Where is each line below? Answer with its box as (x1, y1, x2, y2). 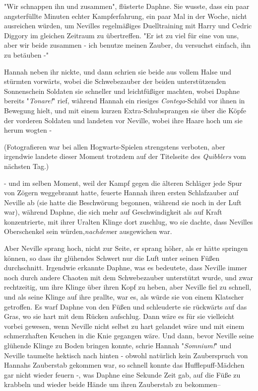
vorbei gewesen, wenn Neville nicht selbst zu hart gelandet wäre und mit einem (4, 320, 245, 331)
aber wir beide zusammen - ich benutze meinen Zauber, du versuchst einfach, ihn (4, 40, 251, 50)
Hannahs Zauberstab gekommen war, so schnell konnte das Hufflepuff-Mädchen (4, 360, 245, 370)
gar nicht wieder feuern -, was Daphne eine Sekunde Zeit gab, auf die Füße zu (4, 369, 241, 380)
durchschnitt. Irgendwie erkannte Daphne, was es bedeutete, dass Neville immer (4, 262, 247, 273)
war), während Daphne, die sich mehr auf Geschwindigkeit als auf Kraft (4, 207, 222, 217)
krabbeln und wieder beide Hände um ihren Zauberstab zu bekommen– (4, 379, 221, 390)
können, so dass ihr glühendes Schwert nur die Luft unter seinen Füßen (4, 252, 220, 263)
